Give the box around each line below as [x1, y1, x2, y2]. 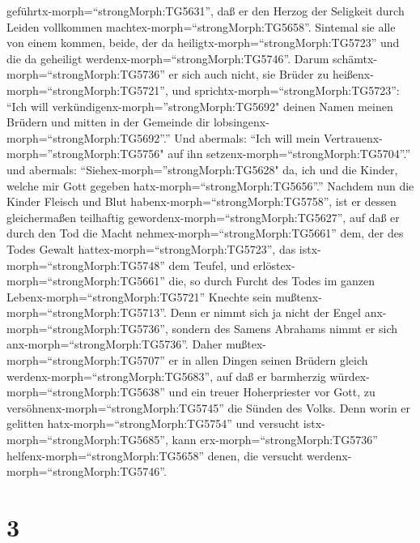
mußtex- [226, 336, 267, 353]
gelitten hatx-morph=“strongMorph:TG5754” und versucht [6, 415, 300, 432]
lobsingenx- [213, 113, 269, 130]
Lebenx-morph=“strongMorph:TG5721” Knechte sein [6, 288, 272, 305]
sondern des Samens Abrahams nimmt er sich [172, 319, 398, 336]
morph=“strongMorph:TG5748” [6, 256, 165, 273]
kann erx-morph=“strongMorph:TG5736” [172, 431, 378, 448]
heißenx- [332, 66, 374, 83]
